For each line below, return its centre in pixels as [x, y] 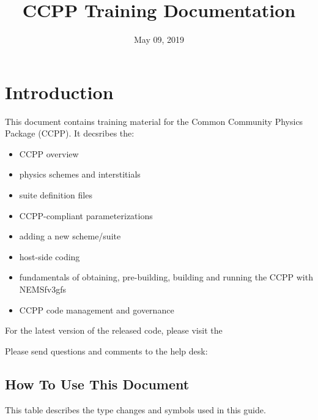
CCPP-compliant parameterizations [86, 215]
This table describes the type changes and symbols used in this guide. [135, 409]
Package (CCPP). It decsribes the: [70, 133]
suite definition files [56, 195]
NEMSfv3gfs [43, 289]
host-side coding [50, 256]
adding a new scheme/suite [70, 236]
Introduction [59, 92]
